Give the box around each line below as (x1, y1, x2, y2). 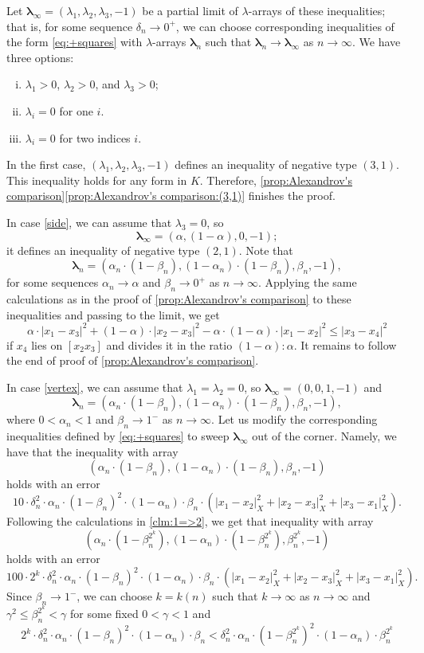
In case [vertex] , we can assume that (6, 378, 183, 395)
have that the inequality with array (6, 443, 179, 459)
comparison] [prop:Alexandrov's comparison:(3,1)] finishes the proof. (6, 187, 336, 204)
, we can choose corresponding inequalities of (175, 18, 395, 34)
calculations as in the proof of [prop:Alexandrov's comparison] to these (6, 290, 351, 307)
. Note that (238, 241, 293, 258)
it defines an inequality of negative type (6, 241, 200, 258)
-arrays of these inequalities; (248, 2, 386, 18)
